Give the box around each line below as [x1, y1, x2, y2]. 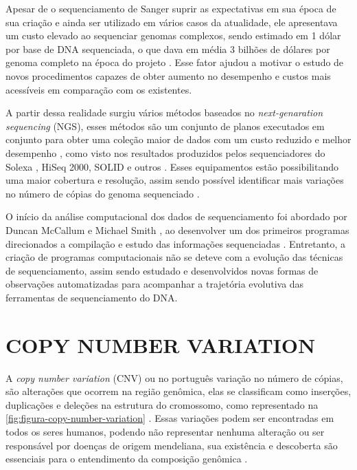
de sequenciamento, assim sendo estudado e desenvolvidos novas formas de [5, 263, 319, 277]
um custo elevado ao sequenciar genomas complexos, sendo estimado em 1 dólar [5, 28, 341, 43]
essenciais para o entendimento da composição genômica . [5, 451, 248, 466]
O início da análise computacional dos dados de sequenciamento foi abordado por [5, 209, 347, 224]
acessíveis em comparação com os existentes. [5, 82, 192, 96]
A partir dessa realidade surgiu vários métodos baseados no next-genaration [5, 105, 323, 120]
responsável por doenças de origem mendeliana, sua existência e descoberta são [5, 438, 338, 452]
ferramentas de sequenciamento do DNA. [5, 290, 178, 304]
